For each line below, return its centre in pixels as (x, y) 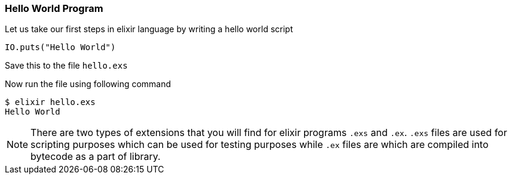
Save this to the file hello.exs (66, 66)
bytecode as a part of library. (96, 157)
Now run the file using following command (88, 84)
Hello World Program (54, 8)
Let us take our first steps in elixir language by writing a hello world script (149, 29)
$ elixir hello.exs (50, 102)
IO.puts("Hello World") (60, 47)
